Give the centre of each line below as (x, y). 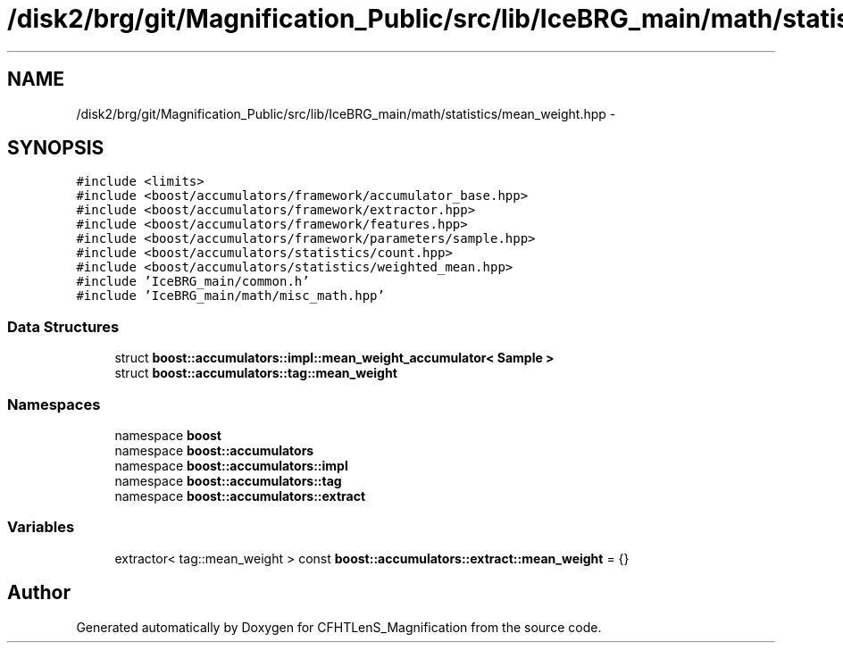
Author (39, 593)
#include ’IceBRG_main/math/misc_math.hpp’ (230, 296)
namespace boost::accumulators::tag (228, 480)
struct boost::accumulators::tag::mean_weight (256, 373)
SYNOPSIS (56, 148)
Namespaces (54, 404)
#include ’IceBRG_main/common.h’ (193, 282)
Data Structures (63, 326)
